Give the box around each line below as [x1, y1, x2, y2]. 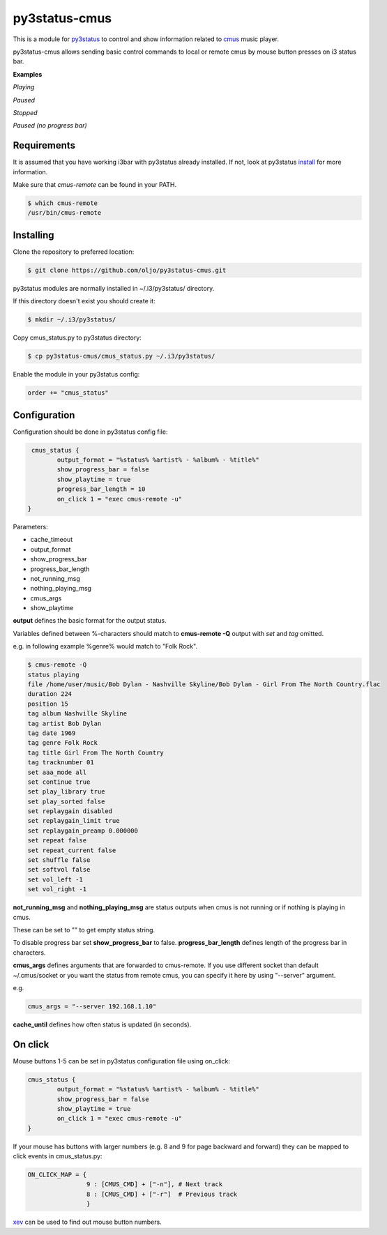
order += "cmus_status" [27, 389, 109, 397]
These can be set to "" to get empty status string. [13, 925, 155, 934]
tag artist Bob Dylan [27, 719, 102, 727]
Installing [13, 229, 55, 241]
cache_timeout [30, 536, 73, 544]
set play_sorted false [27, 797, 105, 805]
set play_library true [27, 788, 105, 796]
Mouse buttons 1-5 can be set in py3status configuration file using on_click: [13, 1056, 230, 1065]
